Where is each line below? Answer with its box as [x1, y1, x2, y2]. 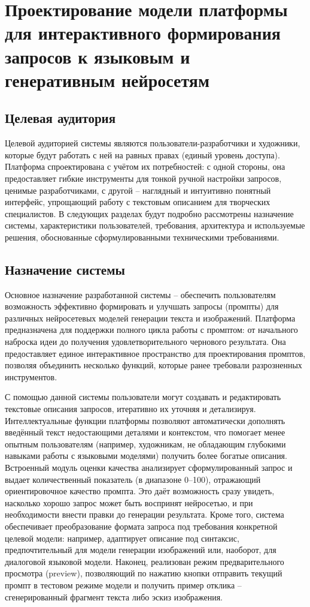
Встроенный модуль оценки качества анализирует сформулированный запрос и [5, 461, 293, 473]
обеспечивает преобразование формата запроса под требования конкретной [5, 519, 278, 532]
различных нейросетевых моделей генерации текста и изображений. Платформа [5, 311, 296, 324]
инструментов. [5, 370, 57, 383]
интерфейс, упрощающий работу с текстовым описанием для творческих [5, 196, 271, 208]
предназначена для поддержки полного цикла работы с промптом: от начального [5, 323, 298, 336]
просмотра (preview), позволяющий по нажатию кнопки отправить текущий [5, 567, 282, 579]
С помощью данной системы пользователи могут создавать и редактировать [5, 390, 281, 403]
